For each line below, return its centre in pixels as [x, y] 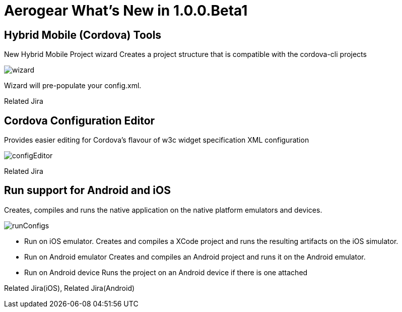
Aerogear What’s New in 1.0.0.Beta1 [126, 11]
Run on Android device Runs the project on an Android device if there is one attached [166, 272]
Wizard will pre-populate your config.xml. [73, 86]
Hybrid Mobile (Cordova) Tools [83, 35]
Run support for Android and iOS [87, 191]
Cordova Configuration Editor [80, 120]
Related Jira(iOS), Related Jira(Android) [70, 288]
